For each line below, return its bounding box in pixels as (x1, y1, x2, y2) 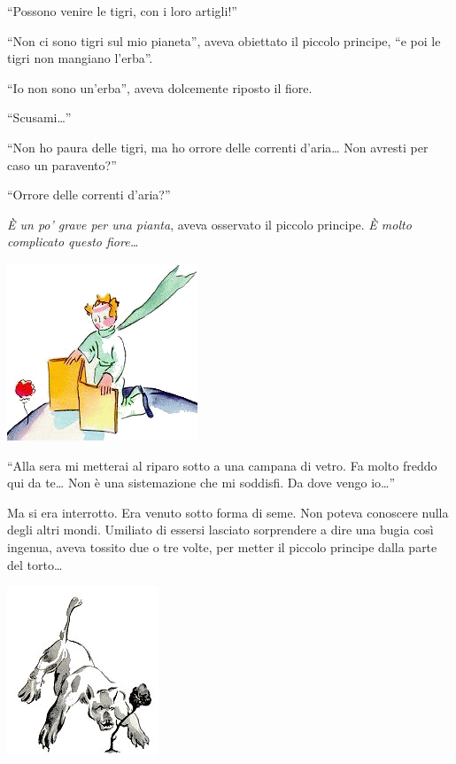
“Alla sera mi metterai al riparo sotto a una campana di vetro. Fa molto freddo (7, 456, 437, 474)
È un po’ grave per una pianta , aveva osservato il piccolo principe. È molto (7, 214, 412, 233)
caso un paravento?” (7, 155, 117, 174)
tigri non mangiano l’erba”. (7, 49, 153, 67)
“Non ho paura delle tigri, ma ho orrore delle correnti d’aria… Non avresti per (7, 137, 429, 156)
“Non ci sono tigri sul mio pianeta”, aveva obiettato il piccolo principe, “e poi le (7, 31, 441, 50)
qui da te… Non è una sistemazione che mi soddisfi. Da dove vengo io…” (7, 473, 396, 492)
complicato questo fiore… (7, 232, 139, 251)
